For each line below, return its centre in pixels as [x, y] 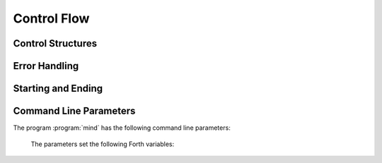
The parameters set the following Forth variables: [103, 144]
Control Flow [51, 18]
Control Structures [55, 43]
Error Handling [46, 66]
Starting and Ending [58, 89]
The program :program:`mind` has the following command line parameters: [122, 128]
